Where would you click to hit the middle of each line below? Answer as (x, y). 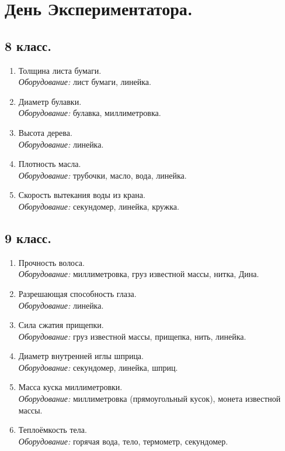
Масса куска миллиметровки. (70, 387)
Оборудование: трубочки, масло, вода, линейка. (102, 175)
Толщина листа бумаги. (60, 70)
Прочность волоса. (51, 262)
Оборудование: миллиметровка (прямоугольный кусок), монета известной (150, 399)
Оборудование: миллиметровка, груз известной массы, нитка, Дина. (139, 274)
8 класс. (28, 45)
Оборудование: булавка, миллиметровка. (90, 113)
